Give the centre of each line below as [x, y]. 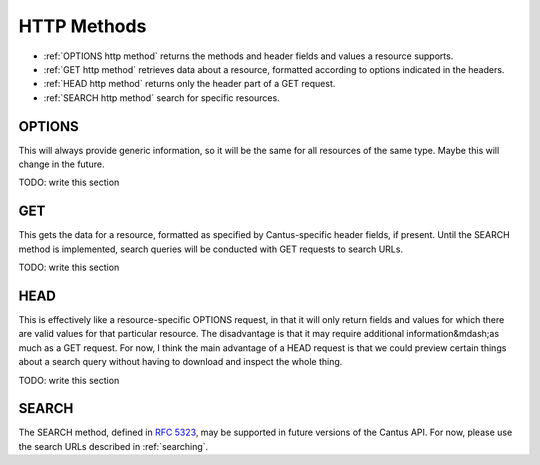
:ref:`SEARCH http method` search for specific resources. [161, 97]
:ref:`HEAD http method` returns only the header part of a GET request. [189, 84]
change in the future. [61, 164]
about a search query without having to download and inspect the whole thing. [180, 362]
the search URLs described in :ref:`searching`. [113, 446]
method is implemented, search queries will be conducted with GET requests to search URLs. [211, 249]
